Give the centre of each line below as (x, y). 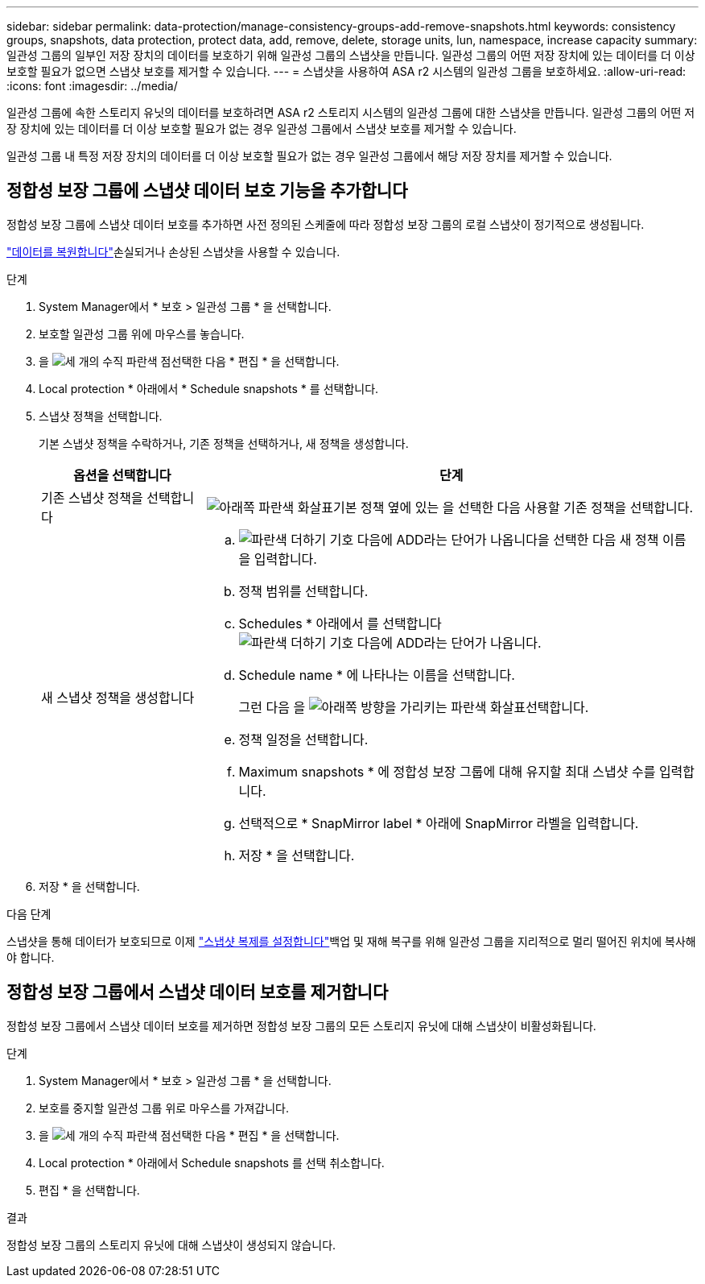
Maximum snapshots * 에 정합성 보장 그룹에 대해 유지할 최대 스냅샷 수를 (447, 771)
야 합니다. (31, 957)
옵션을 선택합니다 (122, 475)
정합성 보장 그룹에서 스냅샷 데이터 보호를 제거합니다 (198, 992)
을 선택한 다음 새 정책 (598, 539)
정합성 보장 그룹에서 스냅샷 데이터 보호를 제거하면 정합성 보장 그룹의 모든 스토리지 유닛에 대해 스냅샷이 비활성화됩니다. (301, 1025)
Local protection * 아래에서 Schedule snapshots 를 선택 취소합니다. (212, 1162)
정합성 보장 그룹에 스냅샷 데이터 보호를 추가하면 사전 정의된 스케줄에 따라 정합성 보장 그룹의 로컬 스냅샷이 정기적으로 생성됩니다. (326, 224)
